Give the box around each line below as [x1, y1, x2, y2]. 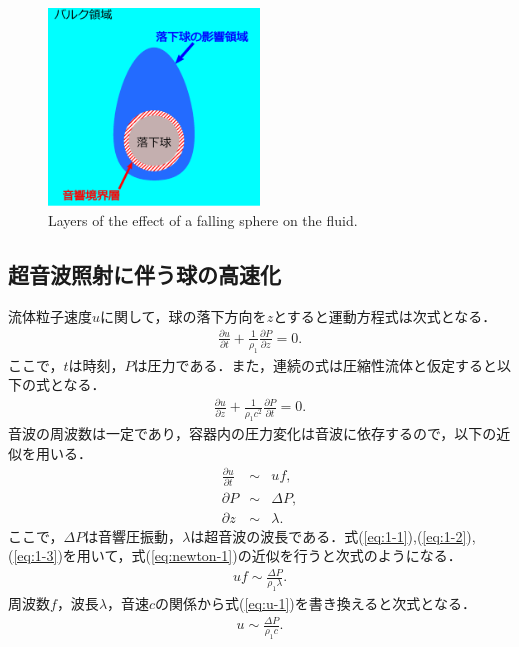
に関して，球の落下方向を [100, 305, 267, 326]
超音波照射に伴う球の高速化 [8, 258, 281, 289]
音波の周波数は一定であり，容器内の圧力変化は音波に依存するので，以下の [8, 423, 497, 444]
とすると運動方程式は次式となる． [273, 305, 497, 326]
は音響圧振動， [84, 525, 183, 546]
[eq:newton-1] [150, 545, 233, 566]
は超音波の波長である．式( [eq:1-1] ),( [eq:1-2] [190, 525, 467, 546]
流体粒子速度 [8, 305, 92, 326]
